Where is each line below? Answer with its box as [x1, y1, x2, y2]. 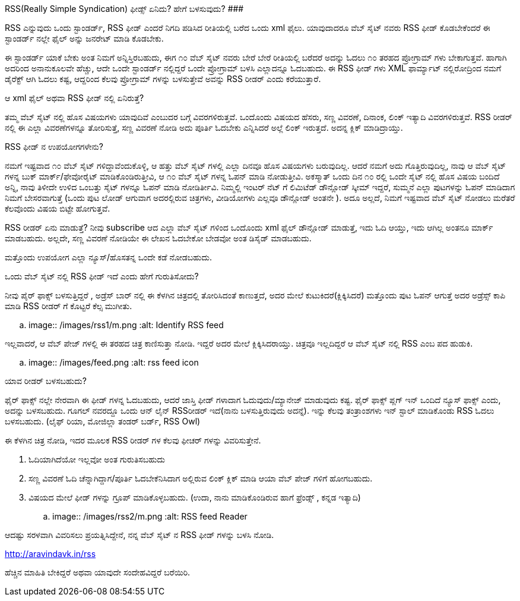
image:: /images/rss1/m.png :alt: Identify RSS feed [28, 320, 224, 330]
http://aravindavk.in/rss [5, 549, 96, 559]
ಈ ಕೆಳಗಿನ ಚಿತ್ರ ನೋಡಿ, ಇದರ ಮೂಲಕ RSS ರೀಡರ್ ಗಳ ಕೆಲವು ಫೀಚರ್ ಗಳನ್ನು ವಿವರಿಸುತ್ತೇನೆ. [5, 435, 261, 445]
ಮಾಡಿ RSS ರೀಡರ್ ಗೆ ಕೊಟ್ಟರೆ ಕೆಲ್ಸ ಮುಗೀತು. [5, 301, 132, 311]
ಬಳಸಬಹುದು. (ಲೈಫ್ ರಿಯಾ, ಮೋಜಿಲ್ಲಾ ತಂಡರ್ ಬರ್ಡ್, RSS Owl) [5, 416, 201, 426]
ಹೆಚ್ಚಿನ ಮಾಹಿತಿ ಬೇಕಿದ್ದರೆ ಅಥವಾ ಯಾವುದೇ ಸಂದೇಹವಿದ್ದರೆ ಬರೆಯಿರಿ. [5, 567, 191, 577]
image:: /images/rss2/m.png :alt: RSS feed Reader [52, 511, 248, 521]
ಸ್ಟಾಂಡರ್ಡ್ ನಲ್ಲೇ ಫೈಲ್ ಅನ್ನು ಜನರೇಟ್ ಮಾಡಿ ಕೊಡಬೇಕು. [5, 33, 164, 43]
